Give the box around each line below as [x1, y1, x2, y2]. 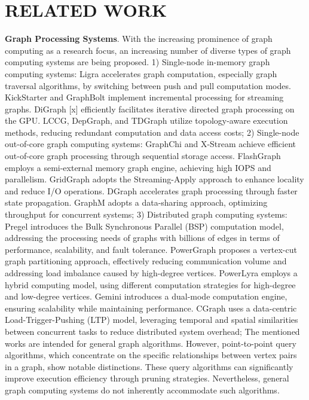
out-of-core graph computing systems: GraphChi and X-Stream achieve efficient [5, 138, 296, 150]
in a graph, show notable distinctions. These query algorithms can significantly [5, 360, 293, 372]
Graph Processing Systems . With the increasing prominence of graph [5, 32, 273, 45]
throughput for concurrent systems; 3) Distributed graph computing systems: [5, 208, 287, 221]
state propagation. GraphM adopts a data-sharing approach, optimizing [5, 196, 268, 209]
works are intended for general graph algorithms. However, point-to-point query [5, 337, 296, 349]
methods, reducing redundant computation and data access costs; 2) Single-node [5, 126, 299, 138]
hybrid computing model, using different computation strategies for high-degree [5, 278, 296, 291]
